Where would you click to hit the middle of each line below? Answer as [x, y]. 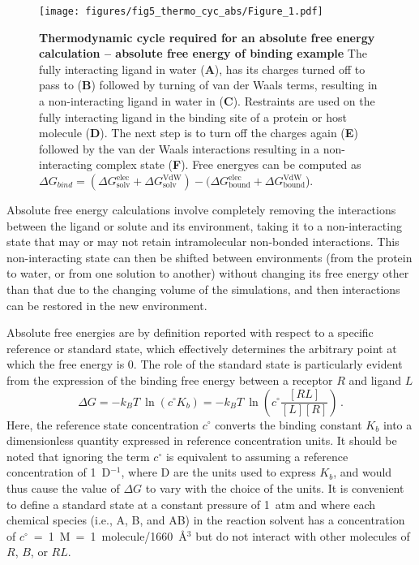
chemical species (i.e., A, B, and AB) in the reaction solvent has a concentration [206, 520]
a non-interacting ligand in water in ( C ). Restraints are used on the [207, 101]
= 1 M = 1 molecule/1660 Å [110, 535]
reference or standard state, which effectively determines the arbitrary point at [202, 348]
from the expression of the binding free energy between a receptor [170, 380]
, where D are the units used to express [218, 472]
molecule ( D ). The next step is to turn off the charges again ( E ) [199, 133]
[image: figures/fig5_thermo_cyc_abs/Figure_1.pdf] [181, 11]
